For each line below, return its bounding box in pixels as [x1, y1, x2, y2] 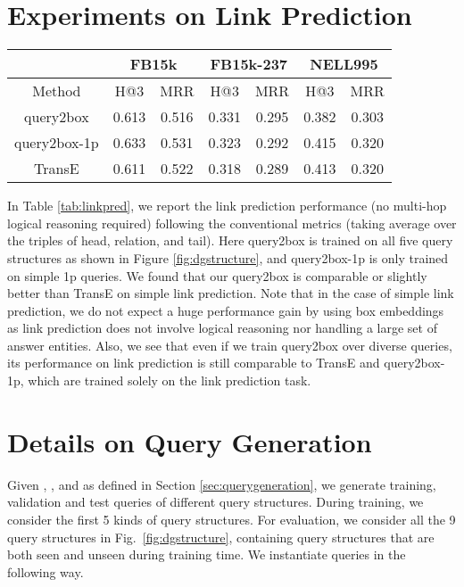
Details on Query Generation [7, 423, 372, 459]
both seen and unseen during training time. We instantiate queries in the [7, 545, 406, 564]
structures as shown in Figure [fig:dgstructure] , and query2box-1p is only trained [7, 248, 449, 267]
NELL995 [310, 54, 378, 75]
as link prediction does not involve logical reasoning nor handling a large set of [7, 318, 437, 337]
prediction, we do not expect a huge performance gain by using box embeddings [7, 301, 444, 319]
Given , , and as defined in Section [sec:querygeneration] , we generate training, [7, 475, 436, 493]
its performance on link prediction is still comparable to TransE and [7, 353, 380, 372]
